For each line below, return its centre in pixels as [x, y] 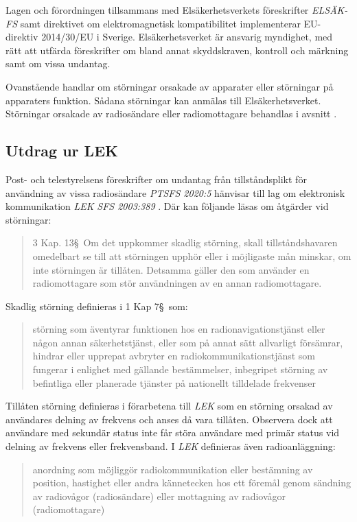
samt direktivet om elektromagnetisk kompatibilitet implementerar [160, 23]
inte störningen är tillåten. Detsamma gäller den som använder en [171, 269]
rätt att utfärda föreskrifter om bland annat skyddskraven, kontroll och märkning [177, 50]
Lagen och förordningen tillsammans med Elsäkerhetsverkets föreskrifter [157, 10]
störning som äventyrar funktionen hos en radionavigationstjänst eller [179, 329]
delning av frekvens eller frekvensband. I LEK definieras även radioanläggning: [171, 446]
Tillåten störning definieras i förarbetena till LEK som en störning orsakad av [169, 406]
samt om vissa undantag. [58, 63]
